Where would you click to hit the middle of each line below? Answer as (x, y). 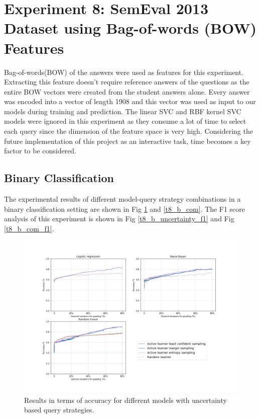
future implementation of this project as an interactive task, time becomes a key (127, 141)
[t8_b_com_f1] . (29, 228)
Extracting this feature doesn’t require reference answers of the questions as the (127, 82)
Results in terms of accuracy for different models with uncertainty (125, 400)
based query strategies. (59, 410)
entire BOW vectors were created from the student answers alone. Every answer (127, 91)
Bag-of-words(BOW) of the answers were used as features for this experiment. (124, 72)
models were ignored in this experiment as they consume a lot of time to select (125, 121)
